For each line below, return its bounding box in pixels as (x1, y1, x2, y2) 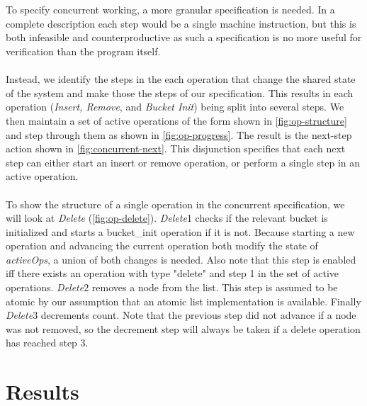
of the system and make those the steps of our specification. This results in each (6, 85, 354, 100)
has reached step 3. (6, 335, 89, 350)
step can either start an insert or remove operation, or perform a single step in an (6, 154, 361, 169)
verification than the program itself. (6, 43, 161, 58)
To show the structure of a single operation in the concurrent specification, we (6, 196, 345, 211)
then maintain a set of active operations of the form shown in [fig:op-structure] (6, 113, 347, 128)
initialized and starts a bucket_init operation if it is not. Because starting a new (6, 224, 355, 239)
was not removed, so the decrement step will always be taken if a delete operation (6, 321, 361, 336)
